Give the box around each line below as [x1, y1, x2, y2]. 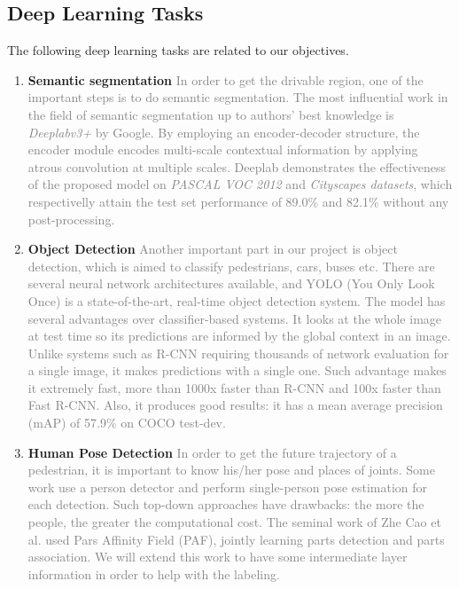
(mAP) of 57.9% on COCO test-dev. [27, 413, 226, 432]
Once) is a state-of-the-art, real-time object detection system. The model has [27, 291, 446, 310]
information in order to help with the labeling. [27, 564, 280, 583]
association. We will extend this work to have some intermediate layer [27, 547, 408, 566]
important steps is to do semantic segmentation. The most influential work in [27, 88, 448, 106]
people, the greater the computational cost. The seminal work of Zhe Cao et [27, 513, 441, 531]
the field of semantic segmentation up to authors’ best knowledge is [27, 105, 394, 123]
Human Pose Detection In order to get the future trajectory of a [27, 443, 397, 461]
